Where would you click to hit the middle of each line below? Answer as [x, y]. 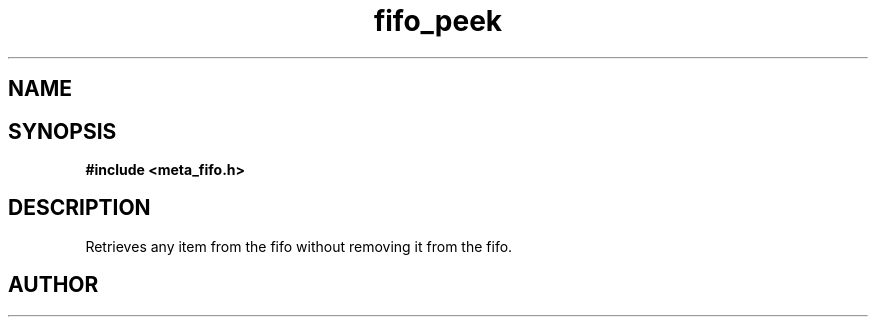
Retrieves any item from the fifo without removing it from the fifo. [299, 246]
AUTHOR [53, 285]
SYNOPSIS [62, 131]
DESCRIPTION [79, 208]
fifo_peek [438, 21]
